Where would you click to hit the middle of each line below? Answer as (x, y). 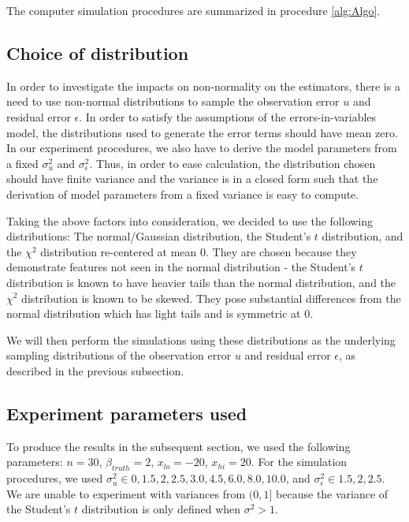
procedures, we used (55, 478)
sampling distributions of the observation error (119, 355)
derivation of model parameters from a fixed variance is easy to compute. (183, 194)
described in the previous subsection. (95, 370)
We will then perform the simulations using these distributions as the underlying (201, 339)
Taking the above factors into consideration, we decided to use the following (190, 220)
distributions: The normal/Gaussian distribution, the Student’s (159, 236)
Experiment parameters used (127, 413)
